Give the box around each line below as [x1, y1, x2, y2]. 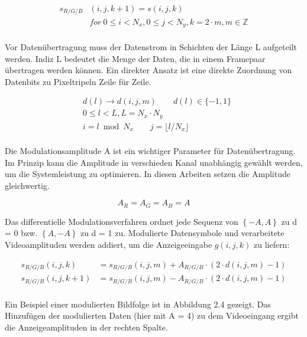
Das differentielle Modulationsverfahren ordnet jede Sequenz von [5, 215, 238, 227]
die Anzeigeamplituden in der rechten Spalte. [5, 320, 168, 333]
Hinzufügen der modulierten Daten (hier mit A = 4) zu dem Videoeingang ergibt [5, 309, 299, 322]
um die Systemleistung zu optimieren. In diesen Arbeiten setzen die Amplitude [5, 168, 290, 180]
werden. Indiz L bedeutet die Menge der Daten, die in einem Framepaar [5, 52, 266, 64]
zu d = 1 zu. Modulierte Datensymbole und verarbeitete [80, 227, 285, 239]
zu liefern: [253, 238, 290, 250]
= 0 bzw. [5, 227, 38, 239]
